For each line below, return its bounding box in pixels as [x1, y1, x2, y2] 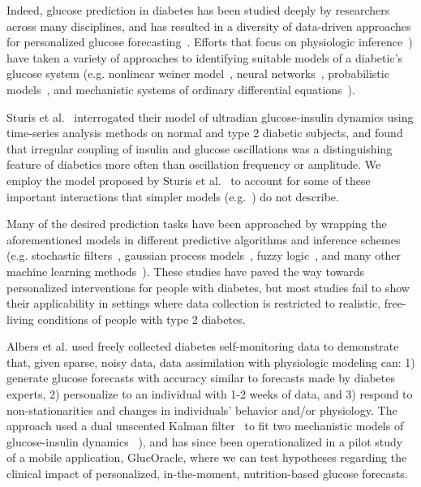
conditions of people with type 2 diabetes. [37, 310, 246, 327]
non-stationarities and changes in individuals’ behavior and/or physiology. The [6, 401, 397, 418]
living [6, 310, 34, 327]
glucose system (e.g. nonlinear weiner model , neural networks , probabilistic [6, 65, 389, 82]
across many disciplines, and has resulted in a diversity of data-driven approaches [6, 17, 411, 34]
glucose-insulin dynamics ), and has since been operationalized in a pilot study [6, 433, 403, 450]
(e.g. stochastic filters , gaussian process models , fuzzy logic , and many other [6, 247, 402, 264]
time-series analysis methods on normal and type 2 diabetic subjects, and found [6, 124, 403, 141]
